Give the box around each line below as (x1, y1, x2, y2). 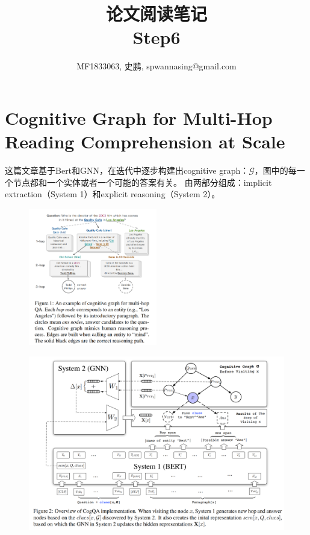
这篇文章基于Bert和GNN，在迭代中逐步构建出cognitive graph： (5, 164, 249, 177)
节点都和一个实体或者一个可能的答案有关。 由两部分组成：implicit (13, 176, 272, 188)
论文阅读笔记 (105, 1, 207, 26)
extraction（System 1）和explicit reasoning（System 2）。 (5, 188, 220, 200)
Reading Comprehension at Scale (5, 129, 285, 154)
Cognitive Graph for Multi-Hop (5, 105, 273, 130)
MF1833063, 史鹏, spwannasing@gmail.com (76, 60, 237, 72)
